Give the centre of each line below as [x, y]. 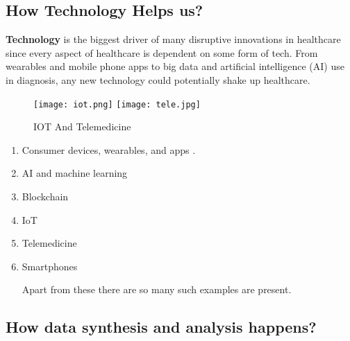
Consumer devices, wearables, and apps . [109, 149]
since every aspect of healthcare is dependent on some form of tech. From [162, 52]
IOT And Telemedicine [82, 126]
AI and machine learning [75, 173]
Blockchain [45, 196]
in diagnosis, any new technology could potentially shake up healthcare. [158, 79]
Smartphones [50, 266]
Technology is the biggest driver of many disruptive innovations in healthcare [173, 39]
